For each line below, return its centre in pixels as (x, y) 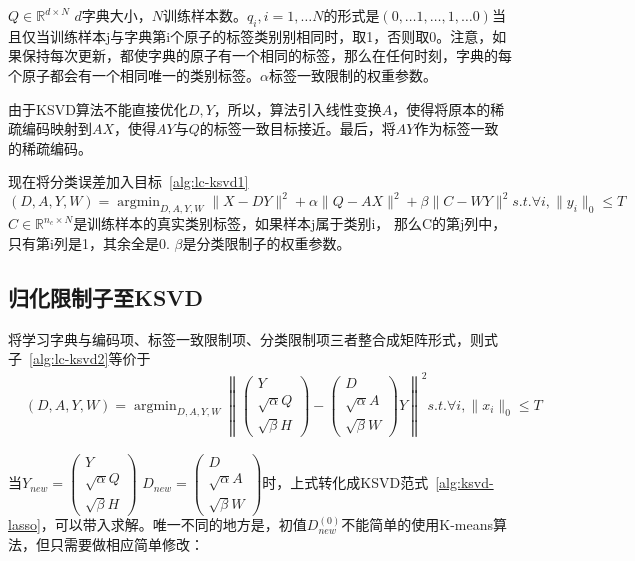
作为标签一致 (456, 128)
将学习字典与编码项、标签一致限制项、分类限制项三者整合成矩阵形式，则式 (253, 338)
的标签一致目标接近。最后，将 (297, 128)
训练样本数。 (205, 15)
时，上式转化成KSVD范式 (345, 482)
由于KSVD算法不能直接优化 (98, 108)
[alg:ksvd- (464, 482)
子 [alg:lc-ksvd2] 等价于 (79, 358)
